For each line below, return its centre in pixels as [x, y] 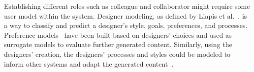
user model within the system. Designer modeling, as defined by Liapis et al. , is [126, 15]
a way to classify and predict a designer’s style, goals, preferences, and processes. [126, 25]
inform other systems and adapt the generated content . [89, 63]
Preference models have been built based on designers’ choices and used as [118, 35]
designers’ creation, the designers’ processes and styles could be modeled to [117, 54]
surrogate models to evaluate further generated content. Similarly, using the [118, 44]
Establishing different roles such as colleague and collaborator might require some [127, 6]
